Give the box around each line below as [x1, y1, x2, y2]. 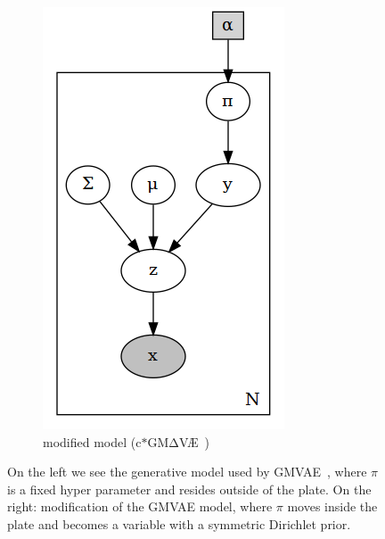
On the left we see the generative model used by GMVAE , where [7, 462, 367, 481]
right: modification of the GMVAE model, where [7, 497, 273, 516]
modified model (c [43, 432, 142, 451]
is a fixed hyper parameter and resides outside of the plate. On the [7, 479, 372, 498]
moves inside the [287, 497, 378, 516]
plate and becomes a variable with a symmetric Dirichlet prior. [7, 514, 351, 533]
